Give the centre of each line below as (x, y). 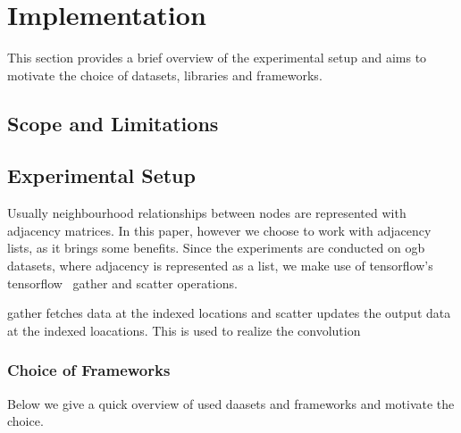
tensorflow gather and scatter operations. (122, 283)
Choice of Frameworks (89, 370)
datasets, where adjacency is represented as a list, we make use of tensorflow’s (220, 266)
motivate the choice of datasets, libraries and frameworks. (165, 75)
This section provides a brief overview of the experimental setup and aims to (217, 58)
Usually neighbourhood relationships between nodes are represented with (207, 213)
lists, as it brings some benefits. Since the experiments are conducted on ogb (216, 248)
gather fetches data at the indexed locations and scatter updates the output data (229, 313)
